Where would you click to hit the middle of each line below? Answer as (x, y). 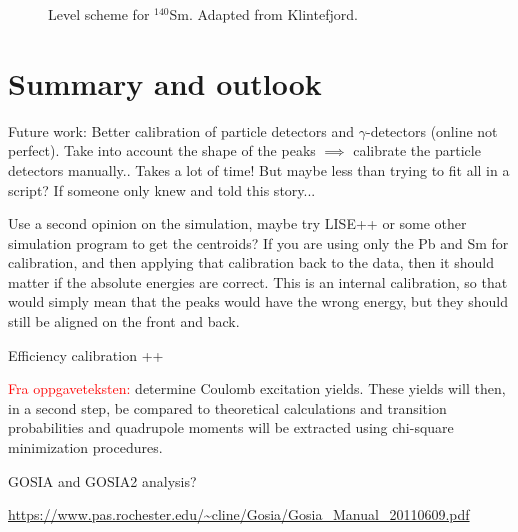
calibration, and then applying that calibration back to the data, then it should (251, 262)
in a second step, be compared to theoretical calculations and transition (227, 407)
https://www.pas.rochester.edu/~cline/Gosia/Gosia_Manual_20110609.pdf (239, 514)
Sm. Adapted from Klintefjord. (263, 14)
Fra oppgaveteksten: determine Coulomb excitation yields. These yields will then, (257, 388)
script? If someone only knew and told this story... (162, 189)
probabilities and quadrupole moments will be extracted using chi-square (231, 427)
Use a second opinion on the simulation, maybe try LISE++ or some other (237, 223)
